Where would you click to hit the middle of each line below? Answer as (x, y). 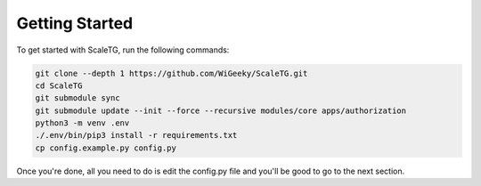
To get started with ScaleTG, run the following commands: (123, 50)
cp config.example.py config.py (106, 148)
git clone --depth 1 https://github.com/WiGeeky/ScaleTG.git (171, 73)
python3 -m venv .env (82, 123)
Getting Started (75, 23)
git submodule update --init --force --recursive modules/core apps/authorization (221, 110)
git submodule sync (77, 98)
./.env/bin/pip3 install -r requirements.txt (136, 135)
